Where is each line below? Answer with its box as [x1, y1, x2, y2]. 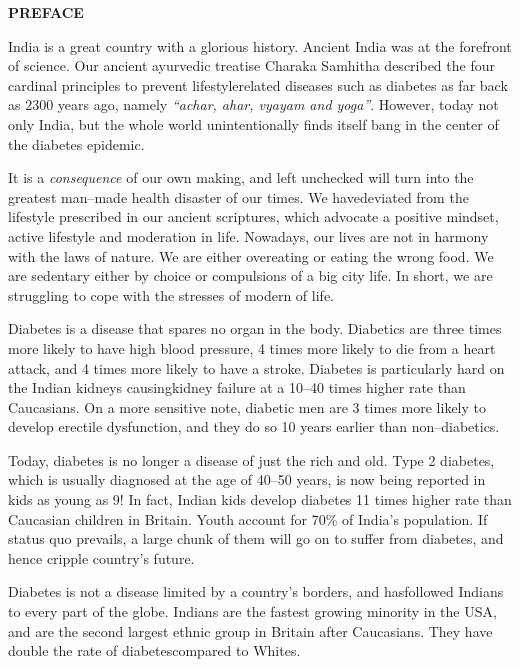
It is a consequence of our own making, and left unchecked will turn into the [8, 167, 474, 188]
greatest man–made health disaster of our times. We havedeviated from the [8, 186, 469, 207]
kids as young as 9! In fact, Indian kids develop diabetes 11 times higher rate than [8, 489, 512, 510]
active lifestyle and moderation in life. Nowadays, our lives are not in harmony [8, 225, 489, 246]
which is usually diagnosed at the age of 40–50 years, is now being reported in [8, 469, 486, 490]
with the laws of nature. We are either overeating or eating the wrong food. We [8, 245, 494, 266]
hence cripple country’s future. [8, 547, 195, 568]
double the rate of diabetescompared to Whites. [8, 640, 301, 661]
